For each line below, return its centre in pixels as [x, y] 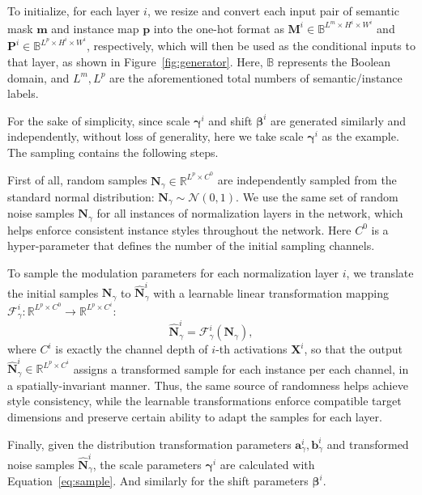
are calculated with [267, 464]
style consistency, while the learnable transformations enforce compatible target [205, 401]
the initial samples [53, 292]
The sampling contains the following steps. [113, 152]
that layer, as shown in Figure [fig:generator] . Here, [135, 61]
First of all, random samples [77, 180]
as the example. [360, 136]
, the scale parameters [147, 464]
